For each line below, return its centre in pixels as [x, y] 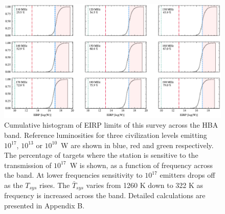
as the [14, 185]
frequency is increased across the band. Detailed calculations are [105, 195]
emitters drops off [187, 175]
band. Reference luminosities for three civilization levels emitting [106, 135]
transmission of [28, 165]
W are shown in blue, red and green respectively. [137, 145]
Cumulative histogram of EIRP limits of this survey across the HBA [111, 125]
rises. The [54, 185]
